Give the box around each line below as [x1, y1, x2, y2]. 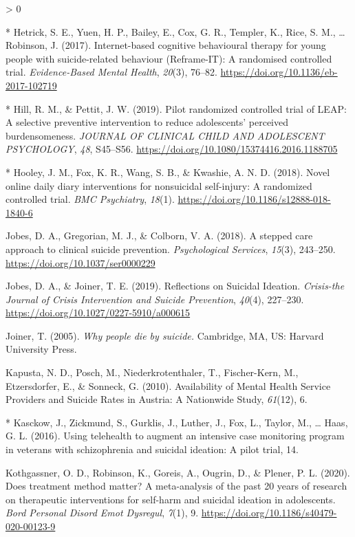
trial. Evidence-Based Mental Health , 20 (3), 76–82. [6, 65, 217, 79]
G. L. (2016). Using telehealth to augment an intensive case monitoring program [6, 428, 345, 443]
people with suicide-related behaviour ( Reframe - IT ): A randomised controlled [6, 51, 332, 65]
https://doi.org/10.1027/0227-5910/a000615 [6, 305, 191, 320]
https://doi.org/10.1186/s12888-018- [177, 192, 331, 206]
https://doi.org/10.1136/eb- [220, 65, 338, 79]
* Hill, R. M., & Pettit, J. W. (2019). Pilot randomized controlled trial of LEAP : [6, 101, 347, 116]
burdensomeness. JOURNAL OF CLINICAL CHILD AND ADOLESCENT [6, 128, 325, 142]
